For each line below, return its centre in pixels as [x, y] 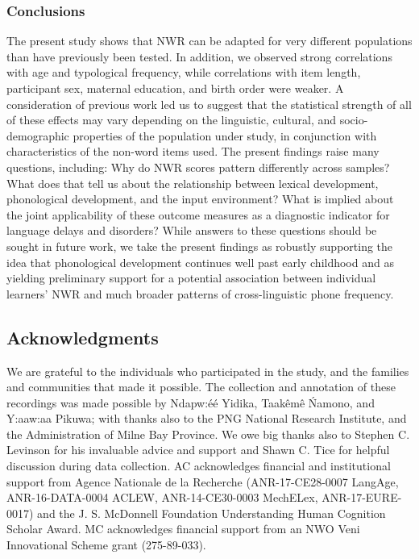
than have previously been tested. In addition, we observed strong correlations [199, 56]
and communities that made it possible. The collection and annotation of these [201, 387]
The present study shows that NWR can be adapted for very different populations [209, 41]
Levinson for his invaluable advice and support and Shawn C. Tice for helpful [198, 450]
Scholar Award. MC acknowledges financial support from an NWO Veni [183, 529]
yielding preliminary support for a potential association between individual [191, 278]
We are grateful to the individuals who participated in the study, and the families [208, 371]
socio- [354, 120]
